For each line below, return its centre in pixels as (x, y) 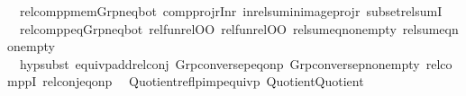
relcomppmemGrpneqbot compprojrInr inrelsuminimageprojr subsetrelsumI (231, 11)
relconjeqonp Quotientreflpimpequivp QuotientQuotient (203, 81)
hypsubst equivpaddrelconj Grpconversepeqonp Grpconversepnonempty (219, 63)
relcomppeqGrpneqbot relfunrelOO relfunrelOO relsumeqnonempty (208, 28)
